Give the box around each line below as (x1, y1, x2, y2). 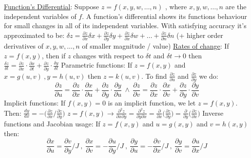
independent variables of (4, 11, 77, 21)
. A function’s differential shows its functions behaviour (82, 11, 247, 21)
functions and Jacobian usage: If (4, 118, 100, 128)
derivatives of (4, 41, 44, 51)
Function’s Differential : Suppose (4, 1, 99, 11)
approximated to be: (4, 30, 65, 40)
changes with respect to (73, 50, 144, 60)
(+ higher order (176, 30, 223, 40)
